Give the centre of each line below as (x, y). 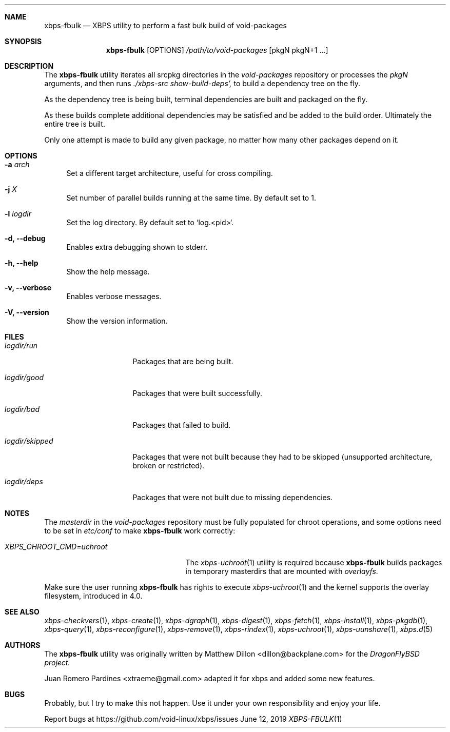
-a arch (17, 164)
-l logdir (18, 214)
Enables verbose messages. (114, 296)
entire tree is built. (75, 124)
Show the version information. (117, 321)
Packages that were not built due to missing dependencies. (233, 497)
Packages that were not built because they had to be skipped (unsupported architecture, (282, 457)
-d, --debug (25, 238)
